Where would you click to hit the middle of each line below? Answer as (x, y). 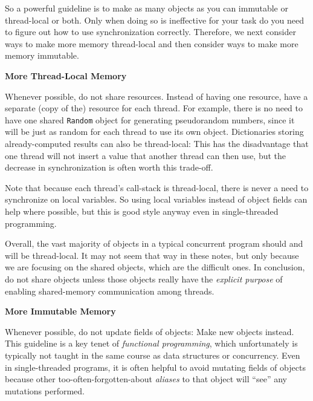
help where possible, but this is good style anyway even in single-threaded (142, 211)
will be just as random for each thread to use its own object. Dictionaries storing (154, 132)
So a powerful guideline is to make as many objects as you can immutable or (147, 8)
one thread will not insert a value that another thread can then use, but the (146, 155)
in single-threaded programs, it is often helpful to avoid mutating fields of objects (155, 367)
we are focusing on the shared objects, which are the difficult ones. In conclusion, (155, 267)
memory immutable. (42, 55)
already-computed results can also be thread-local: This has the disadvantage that (157, 143)
